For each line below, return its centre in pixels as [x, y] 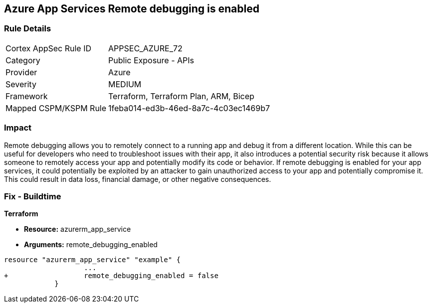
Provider [21, 72]
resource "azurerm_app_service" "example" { [93, 260]
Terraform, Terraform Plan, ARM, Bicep [181, 96]
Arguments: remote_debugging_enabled [91, 245]
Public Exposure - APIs [151, 60]
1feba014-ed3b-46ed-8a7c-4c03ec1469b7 [189, 108]
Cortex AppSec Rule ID [49, 48]
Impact [18, 128]
